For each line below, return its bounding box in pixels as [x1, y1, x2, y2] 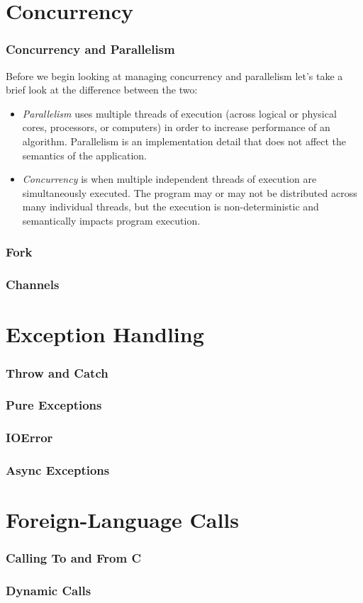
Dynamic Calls [6, 582, 91, 599]
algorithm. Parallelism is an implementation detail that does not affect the [22, 133, 347, 148]
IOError [6, 429, 53, 446]
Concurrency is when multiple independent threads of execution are [22, 171, 317, 186]
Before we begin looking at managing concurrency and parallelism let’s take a [6, 68, 343, 83]
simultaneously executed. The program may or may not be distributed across [22, 185, 357, 200]
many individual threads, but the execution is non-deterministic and [22, 199, 319, 214]
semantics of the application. [22, 147, 147, 162]
